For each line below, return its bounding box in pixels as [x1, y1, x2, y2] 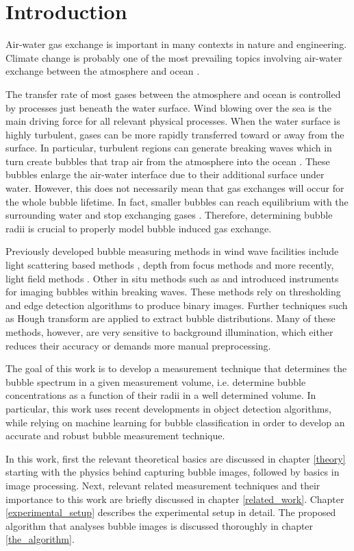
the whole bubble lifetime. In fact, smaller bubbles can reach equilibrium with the [5, 194, 349, 208]
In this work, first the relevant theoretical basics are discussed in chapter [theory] [5, 451, 346, 465]
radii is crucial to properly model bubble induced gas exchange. [5, 221, 272, 235]
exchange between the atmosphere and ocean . [5, 64, 200, 78]
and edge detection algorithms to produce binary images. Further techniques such [5, 297, 348, 312]
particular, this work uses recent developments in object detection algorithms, [5, 401, 331, 415]
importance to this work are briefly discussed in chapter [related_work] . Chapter [5, 491, 344, 506]
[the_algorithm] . [5, 532, 75, 546]
